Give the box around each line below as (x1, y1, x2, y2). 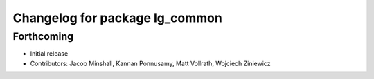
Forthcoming (12, 30, 74, 43)
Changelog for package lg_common (12, 10, 223, 25)
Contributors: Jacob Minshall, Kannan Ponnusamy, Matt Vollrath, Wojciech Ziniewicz (30, 59, 271, 67)
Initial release (30, 49, 69, 58)
